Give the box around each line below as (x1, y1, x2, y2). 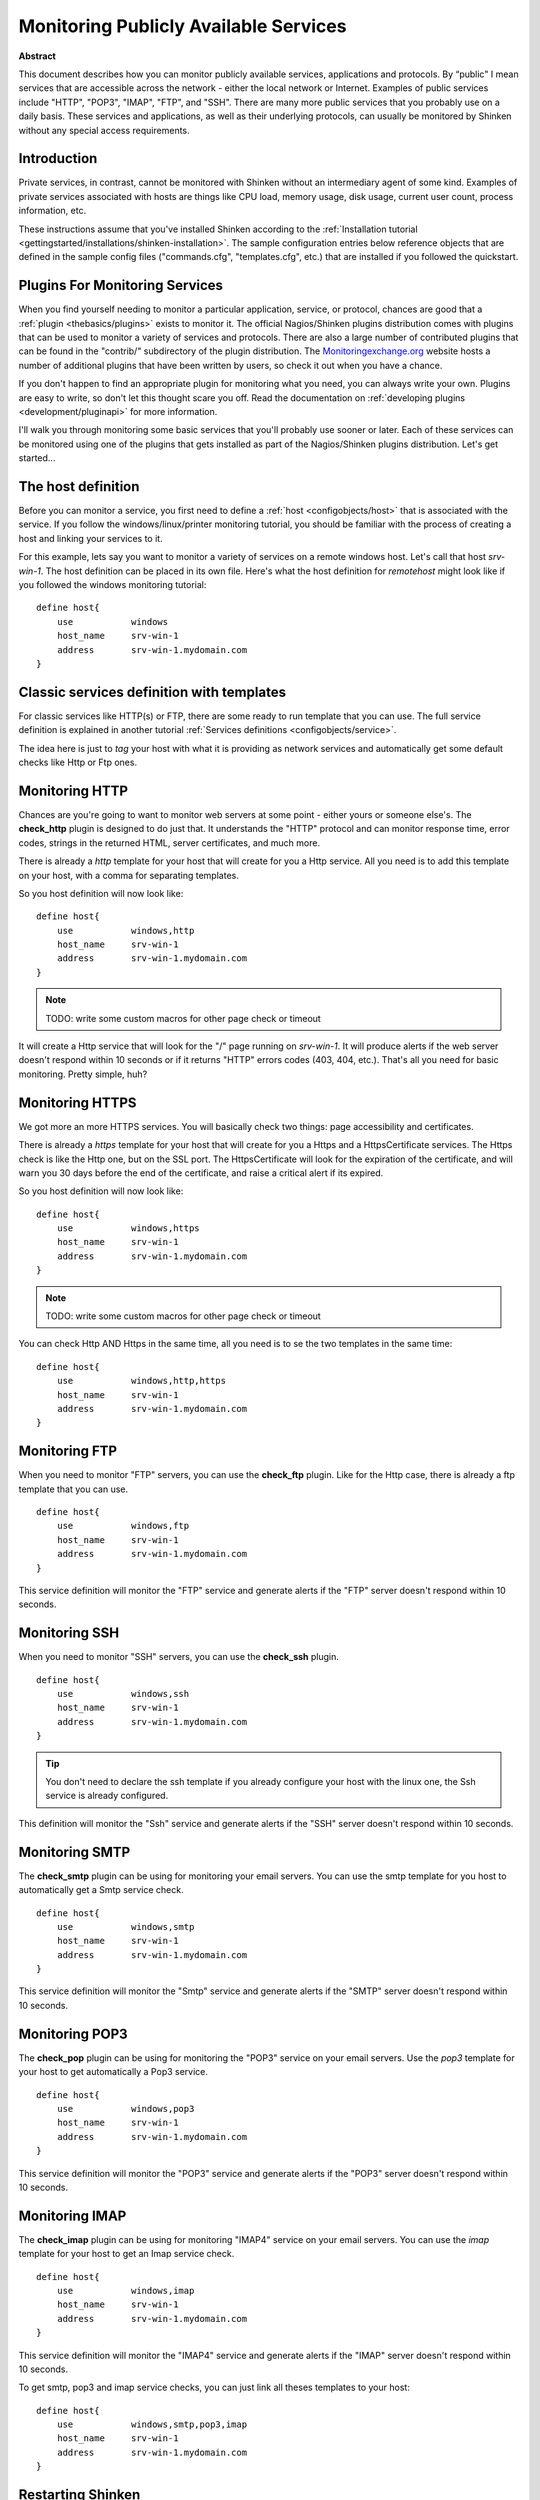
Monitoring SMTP (18, 1843, 131, 1860)
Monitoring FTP (18, 1443, 118, 1460)
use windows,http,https (56, 1375, 227, 1387)
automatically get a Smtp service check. (18, 1884, 184, 1896)
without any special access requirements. (18, 124, 190, 136)
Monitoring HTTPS (18, 1094, 137, 1111)
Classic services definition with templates (18, 683, 287, 700)
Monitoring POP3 (18, 2025, 129, 2042)
